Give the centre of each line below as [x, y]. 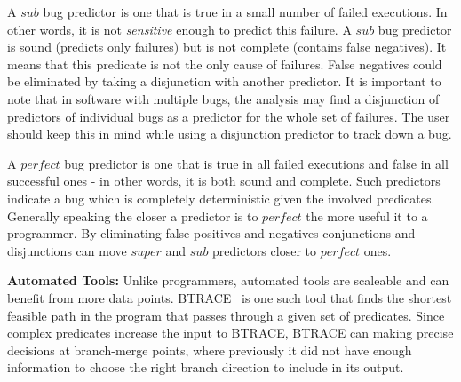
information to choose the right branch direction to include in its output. [206, 367]
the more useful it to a [367, 215]
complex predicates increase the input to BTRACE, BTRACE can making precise [230, 333]
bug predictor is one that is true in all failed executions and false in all [256, 163]
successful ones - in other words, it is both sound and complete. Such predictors [224, 181]
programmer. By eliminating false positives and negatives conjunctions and [211, 233]
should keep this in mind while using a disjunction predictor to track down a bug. [230, 134]
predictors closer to [264, 250]
